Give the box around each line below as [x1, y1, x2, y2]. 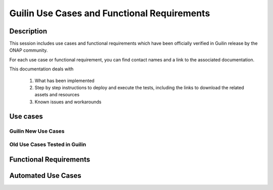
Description [9, 27, 48, 35]
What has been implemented [34, 78, 95, 84]
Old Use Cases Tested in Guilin [9, 141, 86, 148]
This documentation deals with [9, 66, 74, 72]
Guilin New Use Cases [9, 127, 65, 134]
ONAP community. [9, 47, 48, 53]
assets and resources [34, 92, 80, 98]
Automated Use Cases [9, 171, 82, 180]
